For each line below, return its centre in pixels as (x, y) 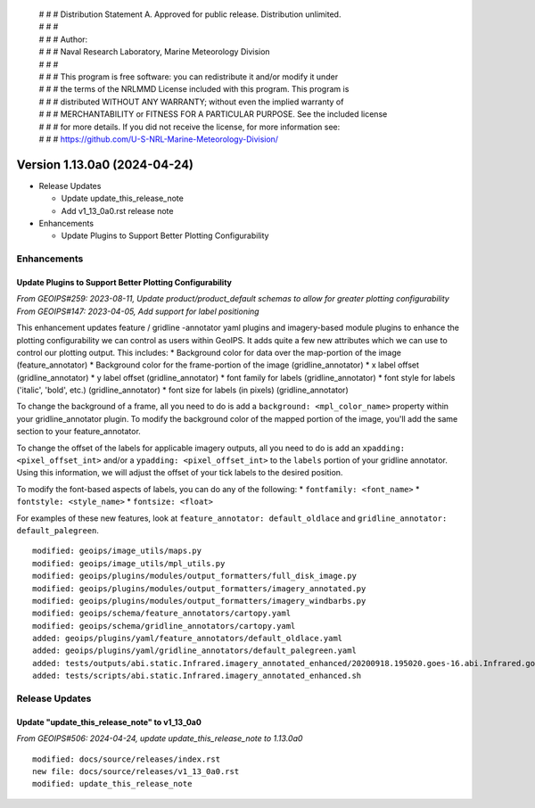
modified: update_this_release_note (112, 784)
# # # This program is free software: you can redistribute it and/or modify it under (189, 77)
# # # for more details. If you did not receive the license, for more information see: (189, 127)
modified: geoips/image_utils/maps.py (117, 551)
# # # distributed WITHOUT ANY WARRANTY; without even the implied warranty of (191, 102)
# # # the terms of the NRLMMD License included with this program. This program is (194, 89)
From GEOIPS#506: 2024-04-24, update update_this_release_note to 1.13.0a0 (160, 738)
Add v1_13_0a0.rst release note (117, 210)
